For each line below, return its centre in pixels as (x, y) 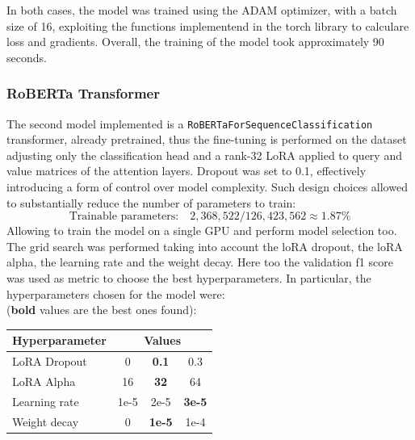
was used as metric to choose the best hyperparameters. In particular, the (189, 278)
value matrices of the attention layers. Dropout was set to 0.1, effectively (187, 171)
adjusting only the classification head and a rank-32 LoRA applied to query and (204, 155)
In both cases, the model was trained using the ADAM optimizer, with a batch (202, 10)
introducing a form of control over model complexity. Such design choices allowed (207, 187)
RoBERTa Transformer (83, 93)
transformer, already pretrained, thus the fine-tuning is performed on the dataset (207, 139)
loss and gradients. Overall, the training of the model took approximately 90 (195, 42)
